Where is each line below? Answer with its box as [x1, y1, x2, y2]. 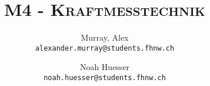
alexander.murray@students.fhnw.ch [35, 44, 175, 52]
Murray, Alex [81, 31, 129, 44]
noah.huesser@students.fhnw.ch [44, 73, 166, 82]
